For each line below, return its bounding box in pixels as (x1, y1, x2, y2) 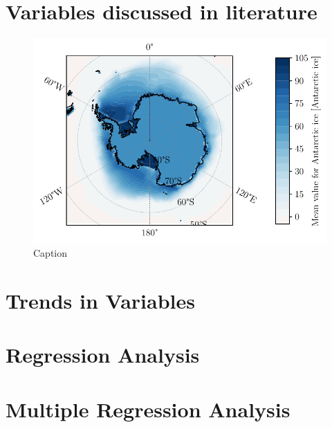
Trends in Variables (6, 286, 195, 314)
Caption (33, 246, 68, 260)
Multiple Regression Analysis (6, 394, 290, 423)
